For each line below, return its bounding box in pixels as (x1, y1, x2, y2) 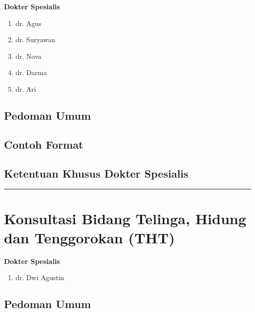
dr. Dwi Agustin (15, 272, 64, 283)
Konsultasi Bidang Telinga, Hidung (4, 208, 247, 228)
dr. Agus (15, 18, 42, 28)
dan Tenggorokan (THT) (4, 227, 175, 247)
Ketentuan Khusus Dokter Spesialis (4, 165, 189, 181)
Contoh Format (4, 136, 83, 152)
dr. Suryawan (15, 34, 55, 45)
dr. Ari (15, 83, 36, 94)
